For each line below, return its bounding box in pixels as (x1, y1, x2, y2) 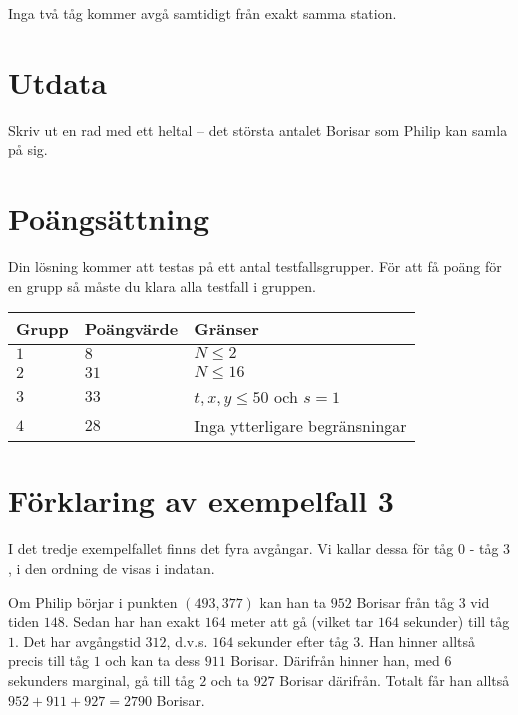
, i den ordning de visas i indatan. (8, 557, 215, 578)
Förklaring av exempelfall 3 (8, 480, 394, 521)
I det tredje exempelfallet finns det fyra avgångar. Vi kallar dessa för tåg (8, 538, 454, 559)
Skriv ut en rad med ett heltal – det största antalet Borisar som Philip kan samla (8, 119, 508, 140)
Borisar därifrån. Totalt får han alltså (279, 669, 510, 690)
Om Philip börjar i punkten (8, 591, 178, 612)
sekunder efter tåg (237, 630, 349, 651)
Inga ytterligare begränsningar (194, 414, 407, 438)
